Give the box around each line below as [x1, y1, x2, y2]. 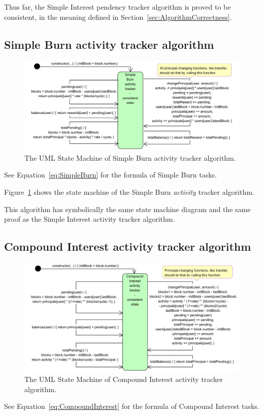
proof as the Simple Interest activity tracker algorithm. [4, 214, 175, 224]
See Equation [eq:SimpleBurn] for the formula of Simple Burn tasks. [4, 169, 217, 180]
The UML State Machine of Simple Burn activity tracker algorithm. [24, 152, 236, 163]
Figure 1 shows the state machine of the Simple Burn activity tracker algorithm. [4, 186, 254, 197]
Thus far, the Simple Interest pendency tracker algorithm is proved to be [4, 2, 231, 12]
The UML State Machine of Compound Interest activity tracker [24, 374, 223, 384]
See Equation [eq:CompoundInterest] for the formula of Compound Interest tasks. [4, 401, 259, 411]
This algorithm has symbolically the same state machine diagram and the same [4, 203, 251, 214]
